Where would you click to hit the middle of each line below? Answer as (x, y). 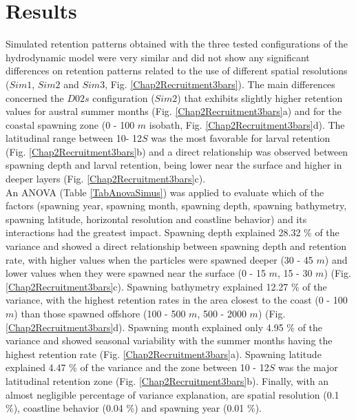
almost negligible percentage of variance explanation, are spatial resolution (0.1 (172, 394)
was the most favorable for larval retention (241, 138)
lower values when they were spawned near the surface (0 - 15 (136, 273)
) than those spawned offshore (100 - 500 (100, 313)
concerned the (35, 97)
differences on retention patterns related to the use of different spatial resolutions (177, 71)
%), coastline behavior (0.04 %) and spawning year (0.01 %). (134, 408)
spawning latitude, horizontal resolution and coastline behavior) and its (156, 219)
